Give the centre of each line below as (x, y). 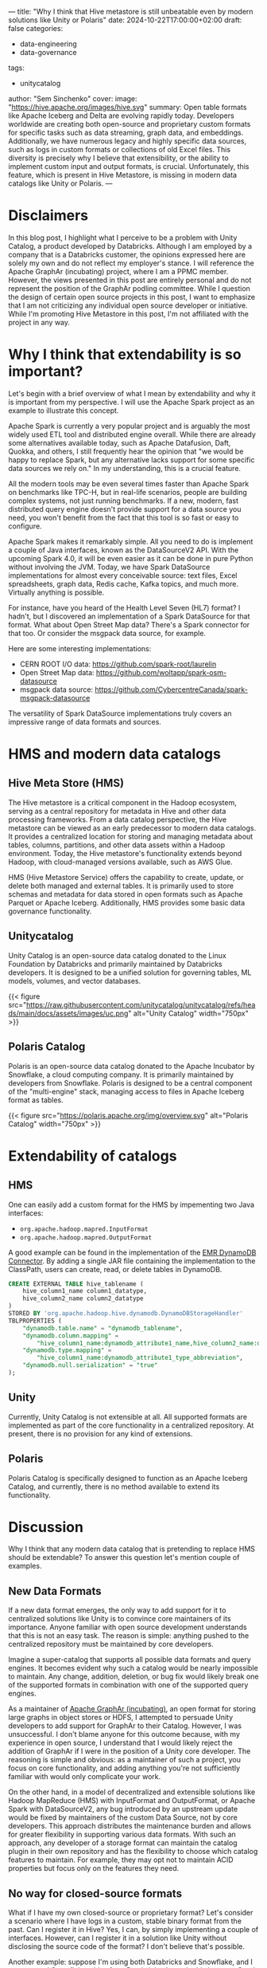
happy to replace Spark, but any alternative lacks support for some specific (132, 460)
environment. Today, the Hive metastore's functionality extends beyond (125, 853)
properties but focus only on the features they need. (94, 1868)
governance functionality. (50, 911)
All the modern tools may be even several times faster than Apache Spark (129, 483)
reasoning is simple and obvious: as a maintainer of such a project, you (124, 1760)
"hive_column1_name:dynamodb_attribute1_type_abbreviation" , (140, 1358)
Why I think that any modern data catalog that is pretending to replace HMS (132, 1549)
